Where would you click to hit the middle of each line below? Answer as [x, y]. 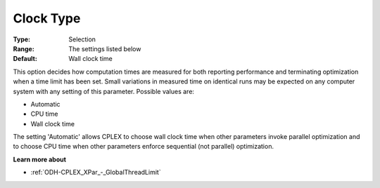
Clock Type [47, 18]
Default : [25, 59]
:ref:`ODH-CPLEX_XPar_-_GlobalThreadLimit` [96, 173]
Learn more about [40, 159]
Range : [24, 48]
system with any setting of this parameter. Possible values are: [104, 91]
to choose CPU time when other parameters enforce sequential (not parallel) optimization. [144, 147]
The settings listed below [105, 48]
